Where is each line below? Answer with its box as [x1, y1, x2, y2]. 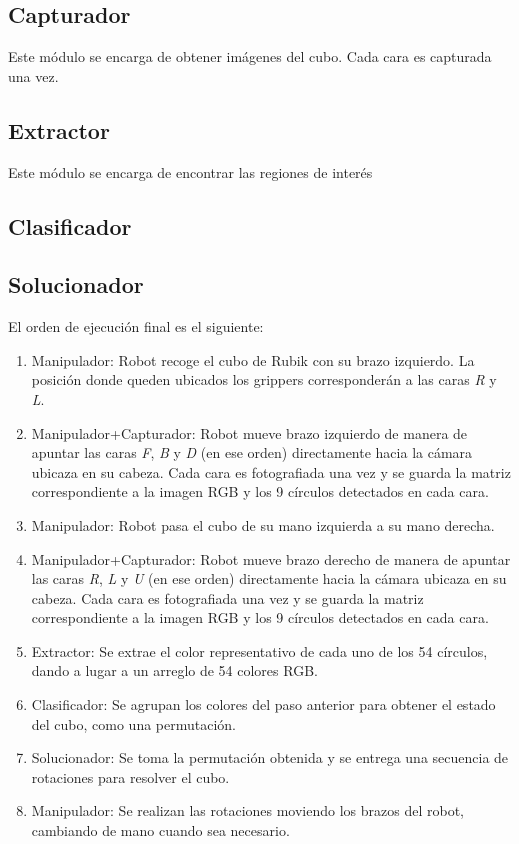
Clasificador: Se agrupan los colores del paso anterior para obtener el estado [31, 694, 496, 715]
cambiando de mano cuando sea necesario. [31, 820, 290, 841]
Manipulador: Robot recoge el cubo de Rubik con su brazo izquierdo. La [31, 349, 475, 370]
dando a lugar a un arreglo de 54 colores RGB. [31, 660, 318, 681]
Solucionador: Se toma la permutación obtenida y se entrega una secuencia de [31, 747, 509, 768]
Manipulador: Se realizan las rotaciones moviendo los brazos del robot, [31, 800, 464, 821]
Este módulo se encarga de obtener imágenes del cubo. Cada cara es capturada [8, 46, 492, 67]
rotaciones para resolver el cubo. [31, 766, 230, 787]
